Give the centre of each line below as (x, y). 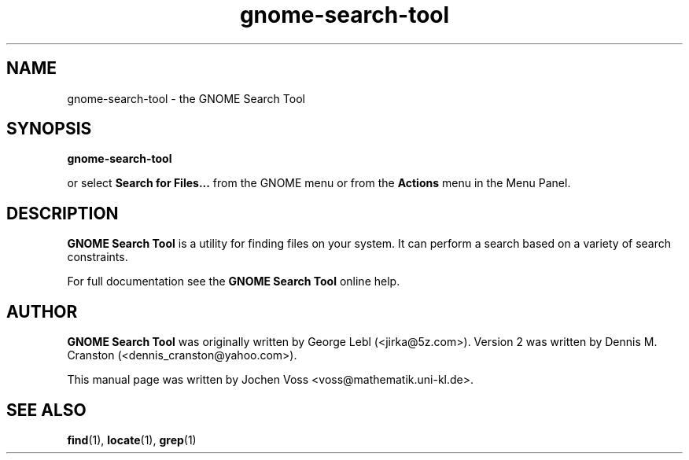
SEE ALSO (46, 410)
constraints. (98, 257)
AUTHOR (42, 311)
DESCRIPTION (63, 213)
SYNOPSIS (49, 129)
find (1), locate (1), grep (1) (132, 440)
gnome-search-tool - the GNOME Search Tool (186, 98)
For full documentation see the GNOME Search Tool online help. (234, 282)
